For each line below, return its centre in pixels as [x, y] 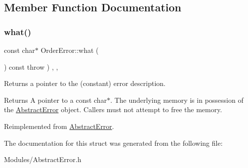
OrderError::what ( [70, 50]
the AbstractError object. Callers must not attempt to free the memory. [113, 109]
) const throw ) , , [31, 66]
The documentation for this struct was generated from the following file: [113, 143]
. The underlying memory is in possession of [177, 100]
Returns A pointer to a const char [56, 100]
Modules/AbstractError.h [43, 159]
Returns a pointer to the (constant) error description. [85, 83]
